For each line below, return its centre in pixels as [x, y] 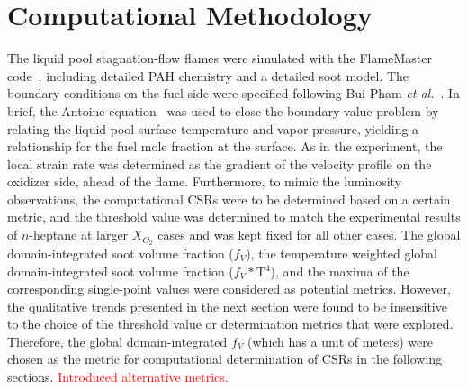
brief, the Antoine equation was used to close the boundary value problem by [223, 110]
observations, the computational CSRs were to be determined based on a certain [229, 199]
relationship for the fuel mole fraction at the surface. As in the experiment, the [225, 146]
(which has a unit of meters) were [340, 341]
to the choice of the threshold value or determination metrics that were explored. [230, 324]
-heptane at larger [79, 235]
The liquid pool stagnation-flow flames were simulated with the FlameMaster [220, 58]
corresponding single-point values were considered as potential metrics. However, [229, 289]
